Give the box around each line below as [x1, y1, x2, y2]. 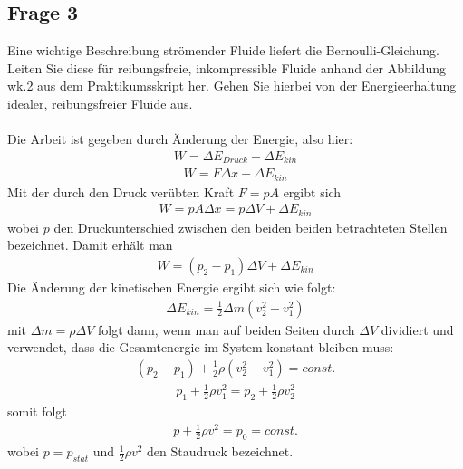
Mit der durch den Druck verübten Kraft [7, 182, 235, 201]
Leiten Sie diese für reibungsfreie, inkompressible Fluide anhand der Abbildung [7, 58, 446, 77]
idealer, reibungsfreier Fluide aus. [7, 93, 193, 112]
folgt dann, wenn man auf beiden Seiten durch [98, 320, 355, 339]
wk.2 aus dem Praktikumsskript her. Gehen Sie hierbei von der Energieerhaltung [7, 76, 457, 95]
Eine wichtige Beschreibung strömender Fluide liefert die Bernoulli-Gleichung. [7, 41, 439, 60]
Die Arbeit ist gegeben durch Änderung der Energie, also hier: [7, 129, 353, 148]
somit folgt [7, 402, 67, 421]
